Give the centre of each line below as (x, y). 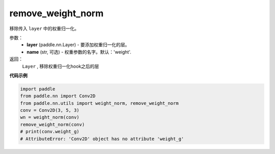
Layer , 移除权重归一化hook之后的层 (61, 66)
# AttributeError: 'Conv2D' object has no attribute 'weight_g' (102, 139)
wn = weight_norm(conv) (50, 117)
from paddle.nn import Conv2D (58, 96)
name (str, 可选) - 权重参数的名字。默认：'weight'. (79, 52)
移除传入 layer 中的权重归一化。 (44, 28)
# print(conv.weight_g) (50, 132)
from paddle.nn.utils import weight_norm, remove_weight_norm (99, 103)
